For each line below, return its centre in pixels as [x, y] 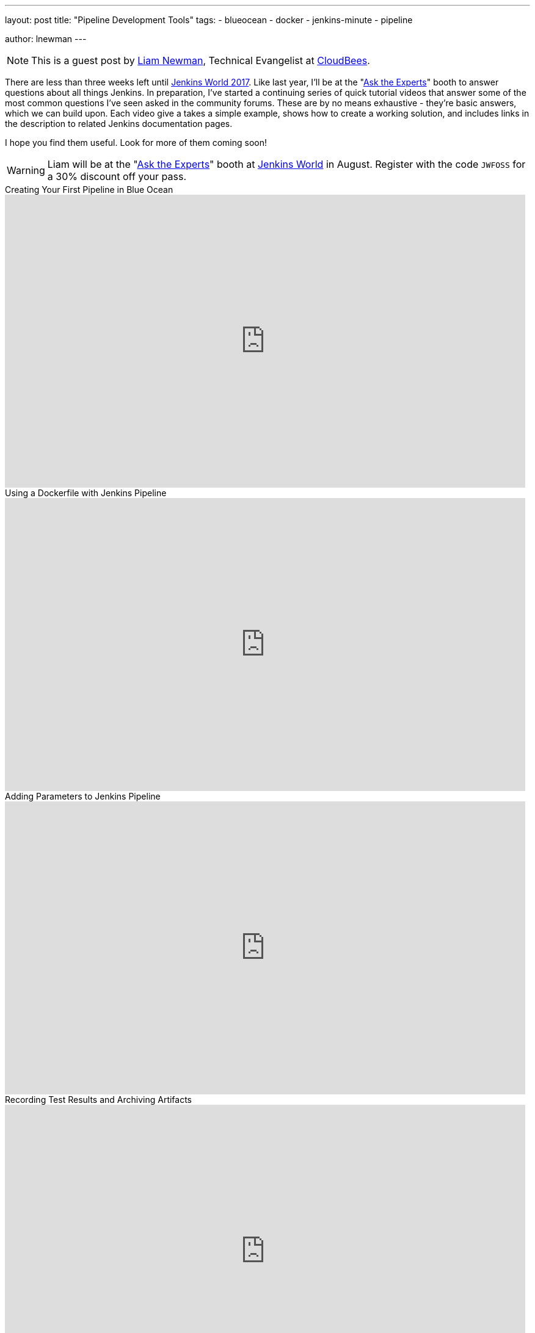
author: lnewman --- [46, 39]
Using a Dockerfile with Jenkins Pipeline [86, 493]
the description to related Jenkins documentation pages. [119, 124]
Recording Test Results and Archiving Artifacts [99, 1100]
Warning [26, 170]
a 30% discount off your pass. [117, 176]
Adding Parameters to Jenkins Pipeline [83, 796]
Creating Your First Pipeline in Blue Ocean [89, 190]
